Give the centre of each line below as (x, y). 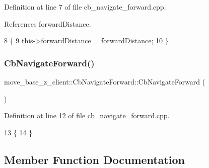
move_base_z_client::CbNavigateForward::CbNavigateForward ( (105, 81)
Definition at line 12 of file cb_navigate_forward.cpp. (87, 115)
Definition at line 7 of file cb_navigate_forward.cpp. (85, 7)
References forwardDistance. (48, 23)
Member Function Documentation (95, 159)
